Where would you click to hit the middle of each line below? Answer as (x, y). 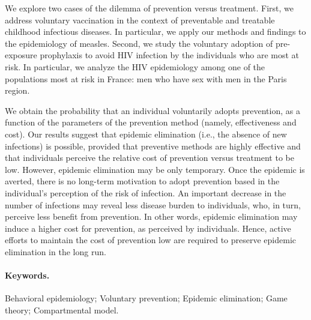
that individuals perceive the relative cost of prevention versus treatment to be (149, 158)
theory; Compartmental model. (62, 309)
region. (17, 90)
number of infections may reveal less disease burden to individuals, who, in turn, (153, 204)
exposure (21, 55)
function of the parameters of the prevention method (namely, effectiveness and (151, 122)
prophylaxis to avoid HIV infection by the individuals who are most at (170, 55)
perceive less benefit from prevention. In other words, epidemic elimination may (151, 216)
